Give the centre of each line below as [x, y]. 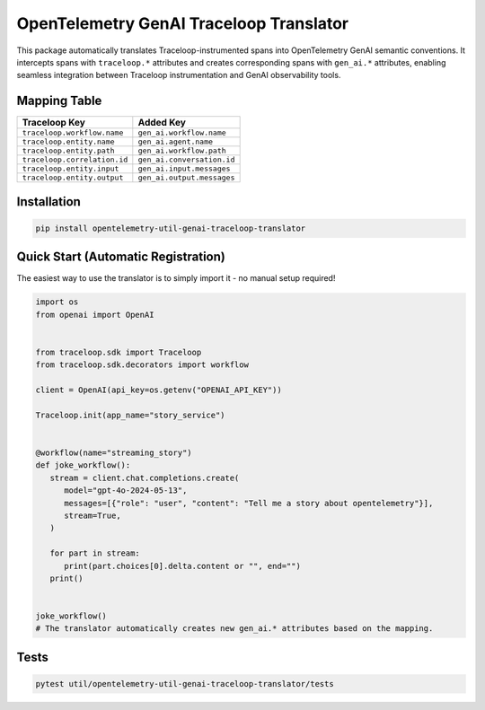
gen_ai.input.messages [184, 169]
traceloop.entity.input [71, 169]
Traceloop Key [53, 123]
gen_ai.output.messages [186, 178]
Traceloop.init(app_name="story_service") [130, 415]
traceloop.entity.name [69, 142]
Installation [48, 202]
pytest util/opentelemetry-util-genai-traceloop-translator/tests [185, 684]
